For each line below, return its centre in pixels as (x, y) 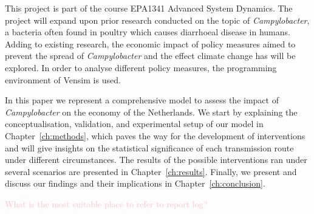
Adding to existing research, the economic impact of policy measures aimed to (150, 43)
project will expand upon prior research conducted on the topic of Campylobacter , (157, 20)
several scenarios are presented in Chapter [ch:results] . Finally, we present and (151, 171)
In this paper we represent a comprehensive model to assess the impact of (142, 100)
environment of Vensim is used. (63, 79)
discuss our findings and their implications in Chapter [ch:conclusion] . (135, 183)
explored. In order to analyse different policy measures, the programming (141, 67)
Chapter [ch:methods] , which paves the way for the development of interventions (155, 135)
